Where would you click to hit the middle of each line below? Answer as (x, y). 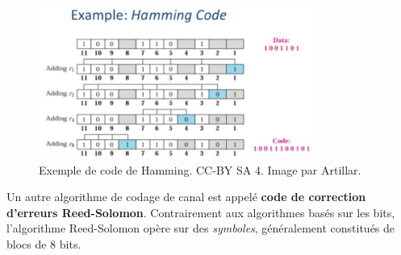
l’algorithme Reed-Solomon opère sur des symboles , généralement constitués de (201, 228)
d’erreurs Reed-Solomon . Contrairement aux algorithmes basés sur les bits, (201, 212)
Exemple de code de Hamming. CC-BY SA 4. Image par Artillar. (200, 169)
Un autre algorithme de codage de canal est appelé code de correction (186, 197)
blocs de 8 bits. (44, 243)
